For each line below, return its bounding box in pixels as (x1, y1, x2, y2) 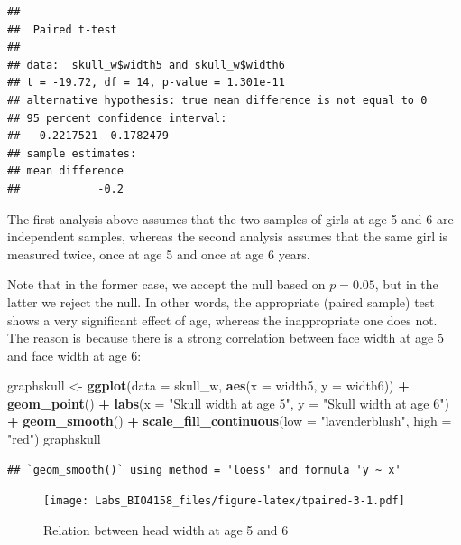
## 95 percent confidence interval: (7, 111, 227, 125)
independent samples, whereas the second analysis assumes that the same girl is (7, 227, 448, 246)
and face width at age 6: (7, 345, 142, 364)
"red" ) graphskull (7, 429, 101, 448)
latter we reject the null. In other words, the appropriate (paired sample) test (7, 292, 435, 311)
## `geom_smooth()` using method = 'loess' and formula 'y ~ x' (7, 463, 401, 476)
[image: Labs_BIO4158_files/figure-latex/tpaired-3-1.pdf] (43, 494, 405, 508)
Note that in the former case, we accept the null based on (7, 275, 326, 294)
